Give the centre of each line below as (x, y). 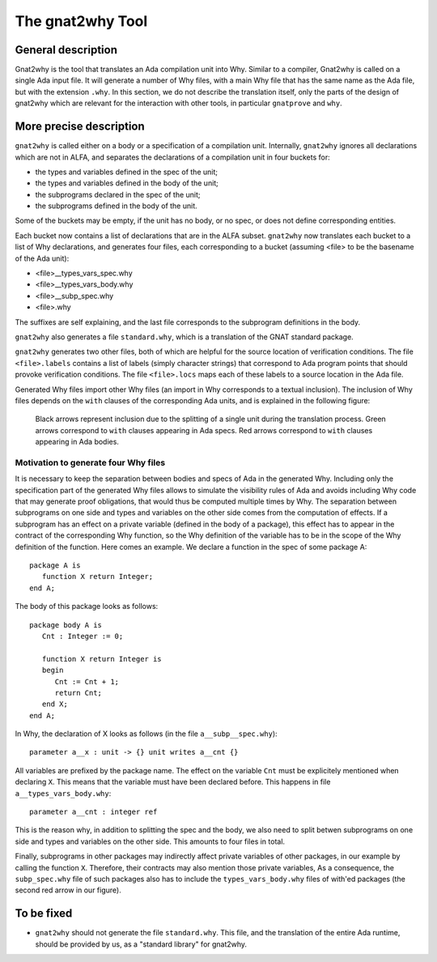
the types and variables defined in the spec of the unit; (127, 172)
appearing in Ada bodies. (77, 442)
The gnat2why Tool (81, 21)
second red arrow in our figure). (68, 890)
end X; (55, 704)
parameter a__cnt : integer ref (93, 812)
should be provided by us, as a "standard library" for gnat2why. (141, 944)
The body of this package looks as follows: (87, 607)
